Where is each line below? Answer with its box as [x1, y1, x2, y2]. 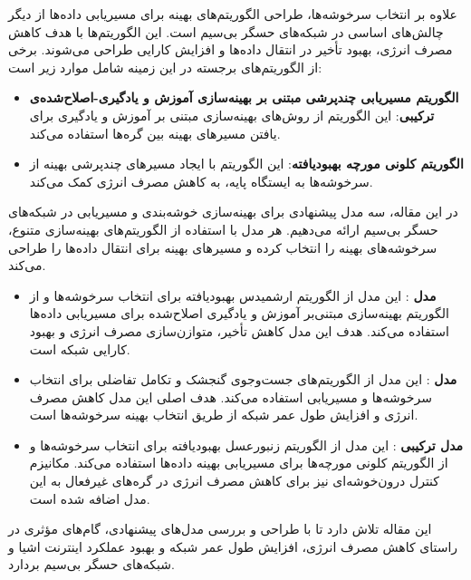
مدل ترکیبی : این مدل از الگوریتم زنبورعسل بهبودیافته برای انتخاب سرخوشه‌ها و [29, 435, 464, 454]
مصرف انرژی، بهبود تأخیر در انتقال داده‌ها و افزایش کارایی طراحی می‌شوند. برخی [8, 40, 453, 59]
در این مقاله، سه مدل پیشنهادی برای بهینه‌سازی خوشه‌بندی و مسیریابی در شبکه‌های [8, 202, 458, 221]
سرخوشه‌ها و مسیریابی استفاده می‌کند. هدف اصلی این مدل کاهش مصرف [29, 387, 432, 406]
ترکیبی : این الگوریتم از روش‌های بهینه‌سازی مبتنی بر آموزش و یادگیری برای [29, 105, 435, 124]
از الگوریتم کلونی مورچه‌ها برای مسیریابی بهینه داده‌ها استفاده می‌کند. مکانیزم [29, 453, 448, 472]
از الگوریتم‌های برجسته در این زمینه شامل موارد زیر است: [8, 57, 322, 76]
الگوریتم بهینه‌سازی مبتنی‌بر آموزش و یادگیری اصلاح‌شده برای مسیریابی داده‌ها [29, 304, 449, 323]
